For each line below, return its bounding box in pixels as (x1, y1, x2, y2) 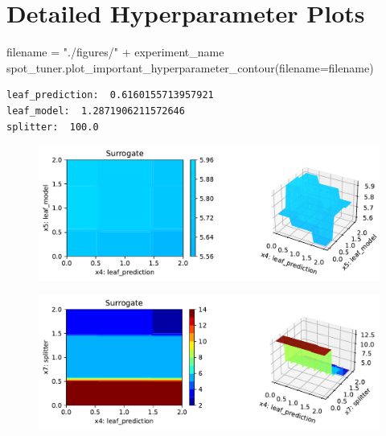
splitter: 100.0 (6, 121, 99, 133)
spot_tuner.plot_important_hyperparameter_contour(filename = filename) (6, 59, 374, 76)
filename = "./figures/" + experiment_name (6, 43, 224, 60)
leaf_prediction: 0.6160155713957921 (6, 89, 214, 101)
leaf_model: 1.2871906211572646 (6, 105, 185, 117)
